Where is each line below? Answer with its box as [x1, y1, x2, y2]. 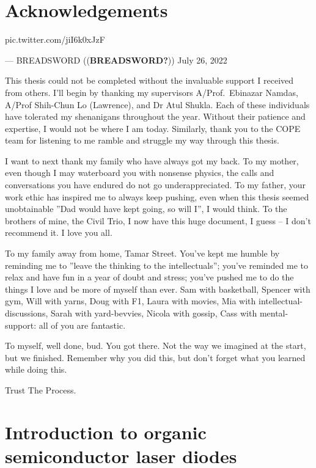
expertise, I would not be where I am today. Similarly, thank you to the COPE [5, 122, 301, 134]
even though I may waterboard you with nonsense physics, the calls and [5, 166, 274, 179]
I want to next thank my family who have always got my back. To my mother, [5, 154, 299, 167]
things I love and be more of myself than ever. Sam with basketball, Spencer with [5, 282, 310, 295]
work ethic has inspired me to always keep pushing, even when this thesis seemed [5, 190, 309, 203]
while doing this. [5, 363, 67, 376]
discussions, [5, 307, 48, 319]
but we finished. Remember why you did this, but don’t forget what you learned [5, 351, 306, 364]
